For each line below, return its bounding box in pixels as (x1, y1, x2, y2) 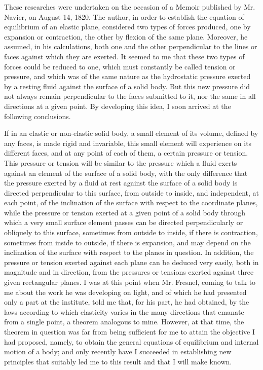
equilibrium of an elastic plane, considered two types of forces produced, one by (4, 21, 251, 32)
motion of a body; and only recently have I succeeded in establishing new (4, 346, 232, 357)
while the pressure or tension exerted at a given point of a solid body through (4, 207, 246, 217)
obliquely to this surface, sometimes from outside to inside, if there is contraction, (4, 227, 258, 238)
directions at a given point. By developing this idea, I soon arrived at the (4, 100, 231, 111)
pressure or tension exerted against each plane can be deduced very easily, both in (4, 256, 259, 267)
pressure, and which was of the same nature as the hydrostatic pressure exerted (4, 71, 251, 82)
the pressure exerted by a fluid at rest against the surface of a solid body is (4, 177, 238, 188)
